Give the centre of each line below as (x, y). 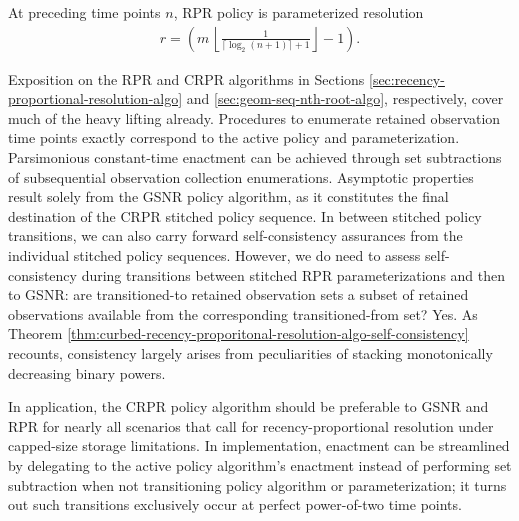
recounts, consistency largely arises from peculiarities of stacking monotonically (250, 352)
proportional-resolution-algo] (95, 98)
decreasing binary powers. (87, 372)
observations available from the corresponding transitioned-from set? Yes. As (243, 313)
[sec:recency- (407, 78)
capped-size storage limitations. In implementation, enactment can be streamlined (259, 445)
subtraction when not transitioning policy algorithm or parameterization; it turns (257, 484)
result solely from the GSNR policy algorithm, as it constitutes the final (228, 196)
